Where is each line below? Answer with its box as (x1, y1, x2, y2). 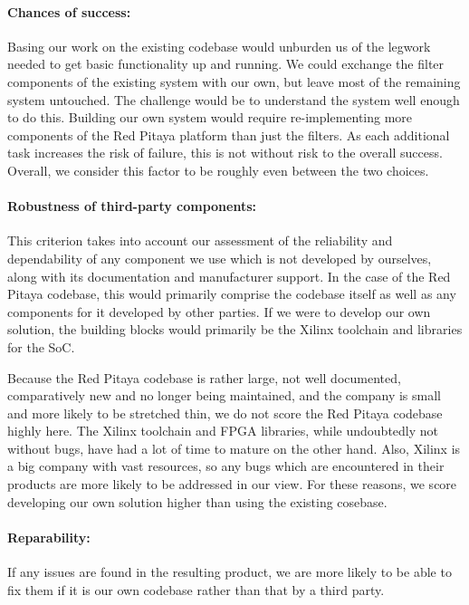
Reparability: (7, 527, 91, 546)
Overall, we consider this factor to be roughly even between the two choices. (7, 160, 429, 179)
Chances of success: (7, 2, 131, 21)
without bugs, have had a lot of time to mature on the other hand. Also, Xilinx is (7, 438, 461, 457)
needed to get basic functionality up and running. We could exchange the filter (7, 54, 445, 73)
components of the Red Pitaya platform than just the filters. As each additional (7, 125, 450, 144)
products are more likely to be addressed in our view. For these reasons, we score (7, 475, 457, 494)
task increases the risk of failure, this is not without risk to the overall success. (7, 143, 443, 162)
